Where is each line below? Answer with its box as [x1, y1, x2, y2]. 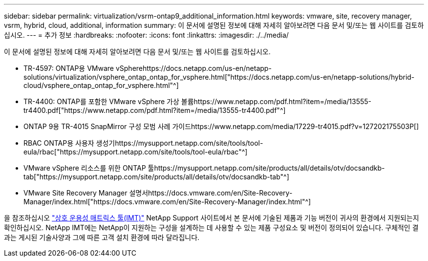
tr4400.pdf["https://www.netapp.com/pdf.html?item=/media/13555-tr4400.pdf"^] [23, 106, 286, 114]
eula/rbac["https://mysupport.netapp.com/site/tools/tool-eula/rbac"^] [23, 148, 248, 156]
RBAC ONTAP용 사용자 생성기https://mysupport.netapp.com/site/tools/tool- [23, 139, 263, 147]
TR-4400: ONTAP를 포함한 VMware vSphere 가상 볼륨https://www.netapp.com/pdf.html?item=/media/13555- [23, 97, 372, 106]
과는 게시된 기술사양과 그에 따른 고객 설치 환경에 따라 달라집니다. [4, 233, 200, 241]
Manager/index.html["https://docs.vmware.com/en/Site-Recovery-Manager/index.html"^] [23, 197, 311, 206]
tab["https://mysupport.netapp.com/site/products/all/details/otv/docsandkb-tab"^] [23, 173, 289, 181]
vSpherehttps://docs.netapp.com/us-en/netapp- [115, 64, 272, 72]
